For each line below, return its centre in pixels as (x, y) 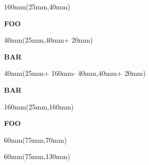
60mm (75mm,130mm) (37, 156)
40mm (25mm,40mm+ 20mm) (49, 40)
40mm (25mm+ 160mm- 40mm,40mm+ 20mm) (75, 73)
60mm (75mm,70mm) (35, 139)
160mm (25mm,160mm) (39, 106)
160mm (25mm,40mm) (37, 6)
